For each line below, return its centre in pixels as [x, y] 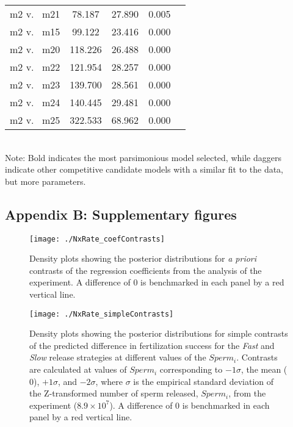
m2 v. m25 [35, 120]
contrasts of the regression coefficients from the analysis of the [146, 270]
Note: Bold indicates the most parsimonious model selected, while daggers [143, 157]
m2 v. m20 [35, 49]
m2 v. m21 [35, 14]
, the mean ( [264, 369]
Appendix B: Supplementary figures [121, 214]
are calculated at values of [78, 369]
